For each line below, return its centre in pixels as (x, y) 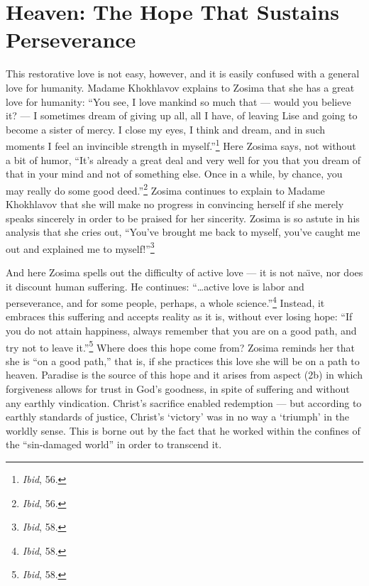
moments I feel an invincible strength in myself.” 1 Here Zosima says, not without (181, 145)
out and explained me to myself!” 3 (80, 247)
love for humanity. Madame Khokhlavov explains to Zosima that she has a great (180, 87)
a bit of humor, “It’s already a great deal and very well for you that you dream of (183, 159)
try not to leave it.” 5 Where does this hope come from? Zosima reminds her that (181, 346)
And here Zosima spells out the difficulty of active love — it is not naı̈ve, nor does (184, 272)
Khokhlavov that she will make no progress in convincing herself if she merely (175, 204)
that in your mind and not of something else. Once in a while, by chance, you (174, 174)
